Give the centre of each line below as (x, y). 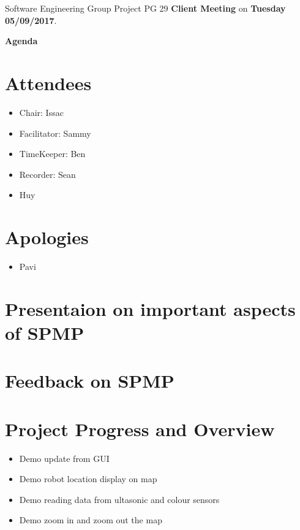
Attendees (48, 83)
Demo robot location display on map (88, 479)
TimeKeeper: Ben (52, 154)
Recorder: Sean (47, 174)
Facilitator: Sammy (55, 133)
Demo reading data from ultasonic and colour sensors (119, 499)
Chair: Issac (41, 112)
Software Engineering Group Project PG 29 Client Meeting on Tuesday (145, 8)
